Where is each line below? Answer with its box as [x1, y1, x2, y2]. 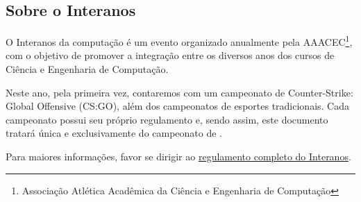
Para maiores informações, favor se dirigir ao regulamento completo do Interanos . [6, 149, 351, 164]
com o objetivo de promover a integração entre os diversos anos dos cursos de [6, 48, 335, 62]
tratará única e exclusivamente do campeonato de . [6, 126, 223, 140]
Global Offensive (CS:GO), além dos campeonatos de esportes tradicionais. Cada [6, 99, 349, 113]
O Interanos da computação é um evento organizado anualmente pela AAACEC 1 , [6, 33, 353, 49]
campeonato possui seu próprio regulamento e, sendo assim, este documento [6, 112, 328, 126]
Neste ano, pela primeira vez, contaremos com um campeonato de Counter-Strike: [6, 85, 353, 99]
